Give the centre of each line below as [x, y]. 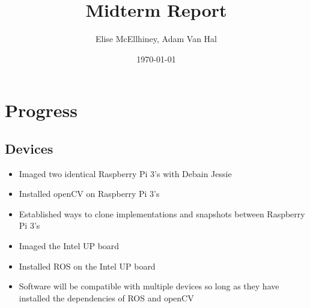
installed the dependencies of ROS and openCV [106, 297]
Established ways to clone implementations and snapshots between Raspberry [162, 213]
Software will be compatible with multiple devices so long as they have [149, 286]
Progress [41, 110]
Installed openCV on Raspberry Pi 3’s [89, 194]
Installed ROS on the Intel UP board [87, 266]
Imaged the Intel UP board [69, 246]
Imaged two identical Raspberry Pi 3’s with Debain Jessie [125, 173]
